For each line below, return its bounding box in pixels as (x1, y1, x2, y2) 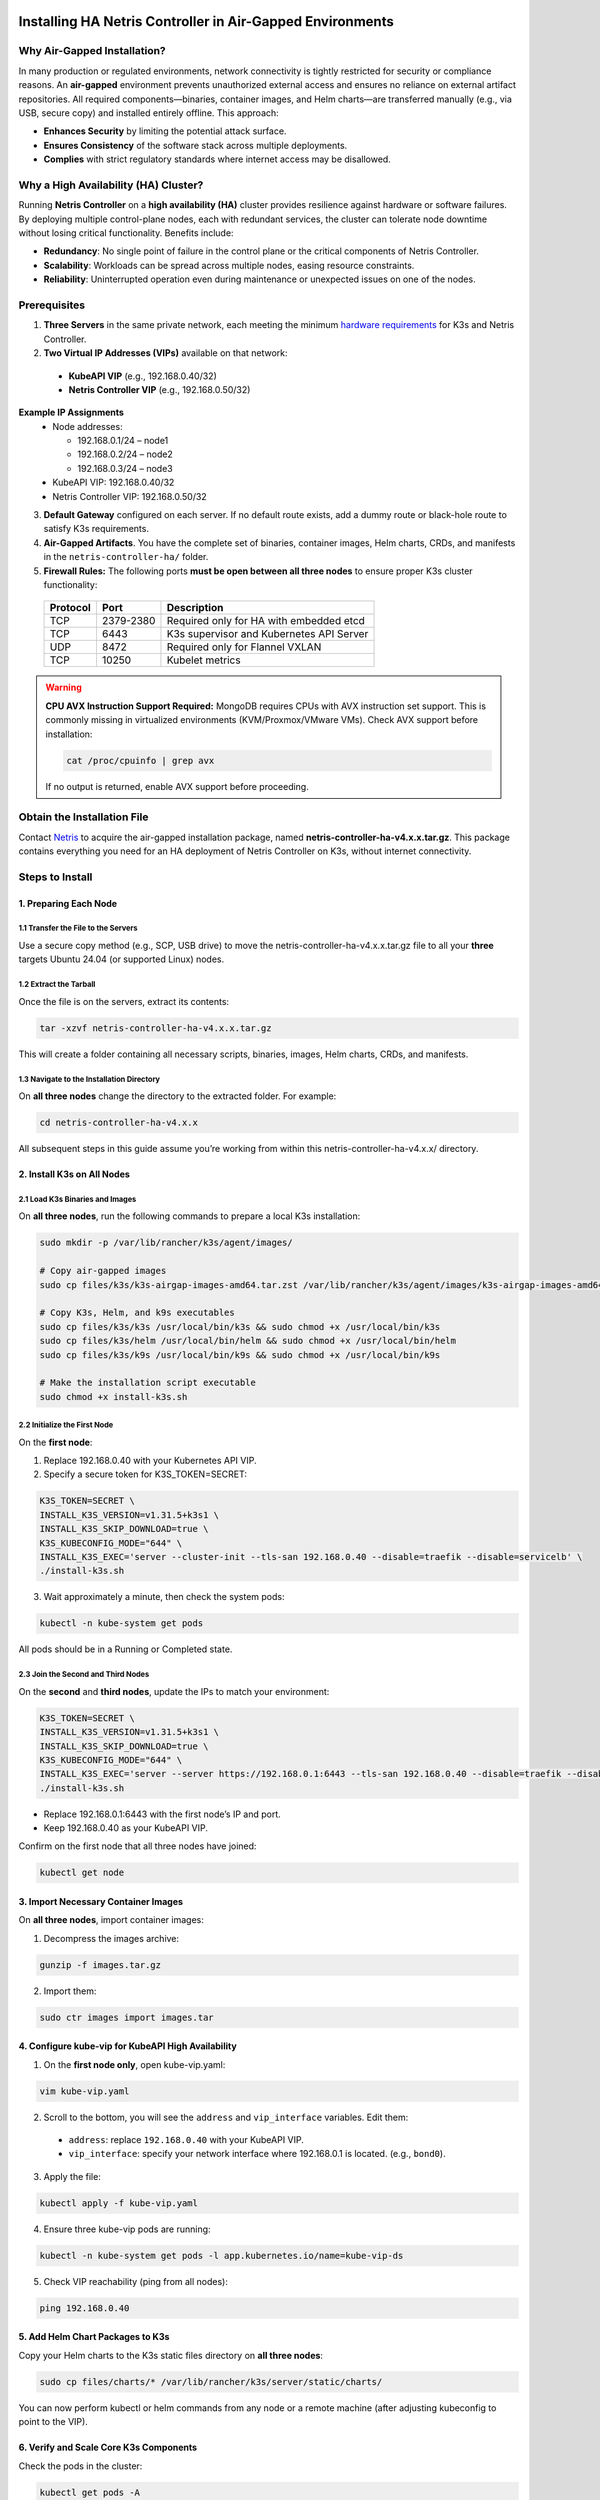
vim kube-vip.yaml (39, 2085, 130, 2097)
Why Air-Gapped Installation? (18, 44, 167, 58)
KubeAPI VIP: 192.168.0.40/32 (52, 476, 175, 489)
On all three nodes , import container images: (18, 1914, 204, 1926)
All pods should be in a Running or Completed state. (18, 1643, 233, 1655)
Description (166, 601, 224, 615)
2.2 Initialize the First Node (18, 1420, 114, 1430)
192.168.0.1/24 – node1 (77, 435, 169, 447)
